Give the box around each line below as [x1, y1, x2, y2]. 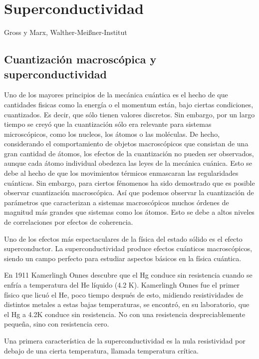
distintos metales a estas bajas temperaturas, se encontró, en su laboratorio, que [4, 299, 250, 310]
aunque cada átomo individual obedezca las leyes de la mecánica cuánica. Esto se [4, 158, 253, 168]
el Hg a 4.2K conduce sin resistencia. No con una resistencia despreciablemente [4, 309, 246, 319]
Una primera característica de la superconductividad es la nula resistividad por [4, 335, 246, 346]
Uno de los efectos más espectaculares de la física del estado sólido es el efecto [4, 233, 243, 244]
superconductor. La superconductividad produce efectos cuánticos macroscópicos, [4, 243, 253, 254]
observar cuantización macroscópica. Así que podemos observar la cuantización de [4, 187, 254, 198]
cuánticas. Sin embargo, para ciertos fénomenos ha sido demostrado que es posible [4, 177, 255, 188]
